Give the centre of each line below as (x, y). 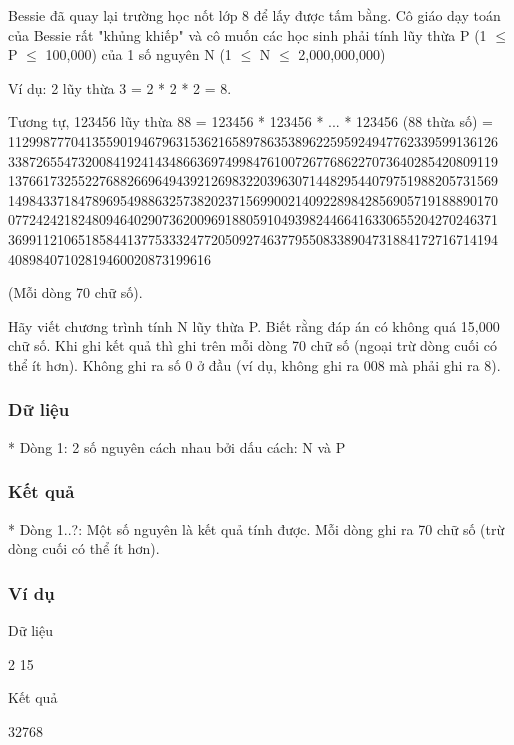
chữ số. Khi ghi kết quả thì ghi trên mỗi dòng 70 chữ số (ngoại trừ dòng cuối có (253, 345)
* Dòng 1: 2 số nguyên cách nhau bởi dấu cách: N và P (177, 446)
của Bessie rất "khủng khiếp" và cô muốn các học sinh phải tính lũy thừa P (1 (247, 34)
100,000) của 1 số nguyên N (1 (138, 54)
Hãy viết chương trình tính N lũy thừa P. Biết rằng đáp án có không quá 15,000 (254, 325)
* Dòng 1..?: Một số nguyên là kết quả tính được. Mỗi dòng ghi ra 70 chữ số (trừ (256, 528)
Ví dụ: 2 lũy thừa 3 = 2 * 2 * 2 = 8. (120, 87)
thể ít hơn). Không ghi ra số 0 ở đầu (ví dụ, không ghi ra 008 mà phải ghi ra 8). (254, 364)
